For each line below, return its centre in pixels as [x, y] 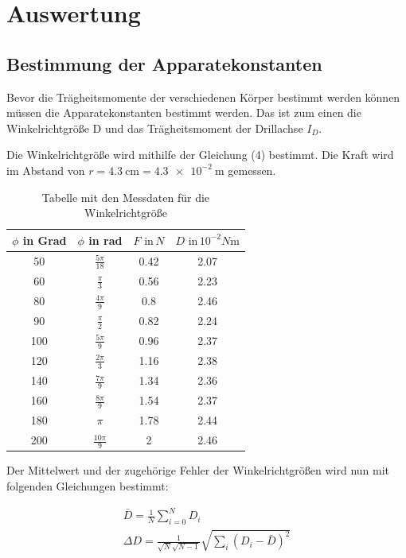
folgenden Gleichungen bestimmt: [88, 485]
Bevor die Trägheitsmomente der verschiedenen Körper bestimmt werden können [203, 97]
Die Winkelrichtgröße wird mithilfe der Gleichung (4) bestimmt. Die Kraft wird [200, 155]
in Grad [45, 240]
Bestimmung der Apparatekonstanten [164, 63]
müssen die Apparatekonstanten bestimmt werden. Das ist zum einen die [184, 112]
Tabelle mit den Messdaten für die [126, 197]
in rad [105, 240]
